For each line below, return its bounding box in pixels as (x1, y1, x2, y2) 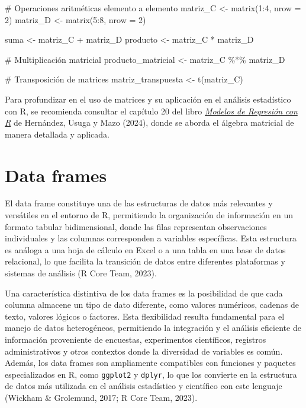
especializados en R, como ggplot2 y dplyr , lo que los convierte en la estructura (5, 368, 297, 380)
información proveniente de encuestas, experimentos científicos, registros (5, 333, 266, 345)
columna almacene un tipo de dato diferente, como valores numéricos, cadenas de (5, 298, 299, 311)
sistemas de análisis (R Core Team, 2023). (5, 267, 157, 279)
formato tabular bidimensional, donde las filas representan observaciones (5, 220, 267, 232)
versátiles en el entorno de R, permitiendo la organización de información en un (5, 209, 294, 221)
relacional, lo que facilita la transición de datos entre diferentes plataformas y (5, 255, 285, 267)
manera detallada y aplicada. (5, 128, 110, 140)
